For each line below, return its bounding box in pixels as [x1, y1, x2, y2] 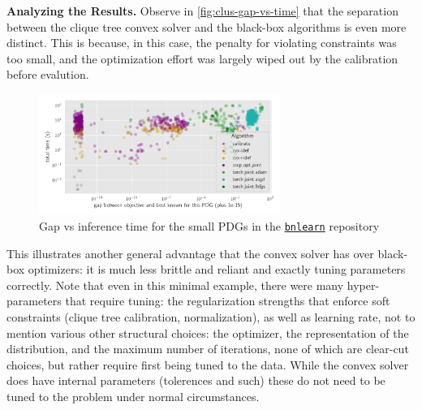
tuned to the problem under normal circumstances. [6, 387, 260, 404]
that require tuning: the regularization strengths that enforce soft [65, 292, 390, 309]
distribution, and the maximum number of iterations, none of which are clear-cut [6, 340, 409, 357]
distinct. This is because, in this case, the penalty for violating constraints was [6, 34, 397, 51]
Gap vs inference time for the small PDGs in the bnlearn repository [39, 217, 380, 234]
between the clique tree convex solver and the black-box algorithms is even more [6, 18, 407, 35]
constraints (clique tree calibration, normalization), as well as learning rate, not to [6, 308, 416, 325]
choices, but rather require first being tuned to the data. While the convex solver [6, 356, 409, 373]
